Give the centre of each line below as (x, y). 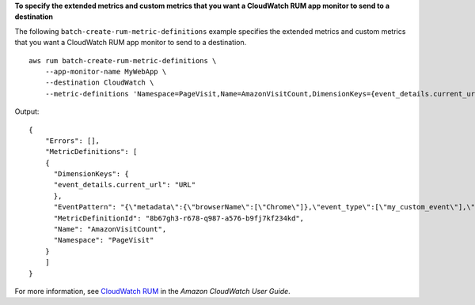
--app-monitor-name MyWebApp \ (106, 72)
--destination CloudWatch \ (99, 83)
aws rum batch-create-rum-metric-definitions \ (123, 60)
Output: (27, 111)
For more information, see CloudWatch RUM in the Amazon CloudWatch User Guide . (152, 291)
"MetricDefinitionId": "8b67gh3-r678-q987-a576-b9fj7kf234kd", (179, 218)
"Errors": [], (72, 141)
